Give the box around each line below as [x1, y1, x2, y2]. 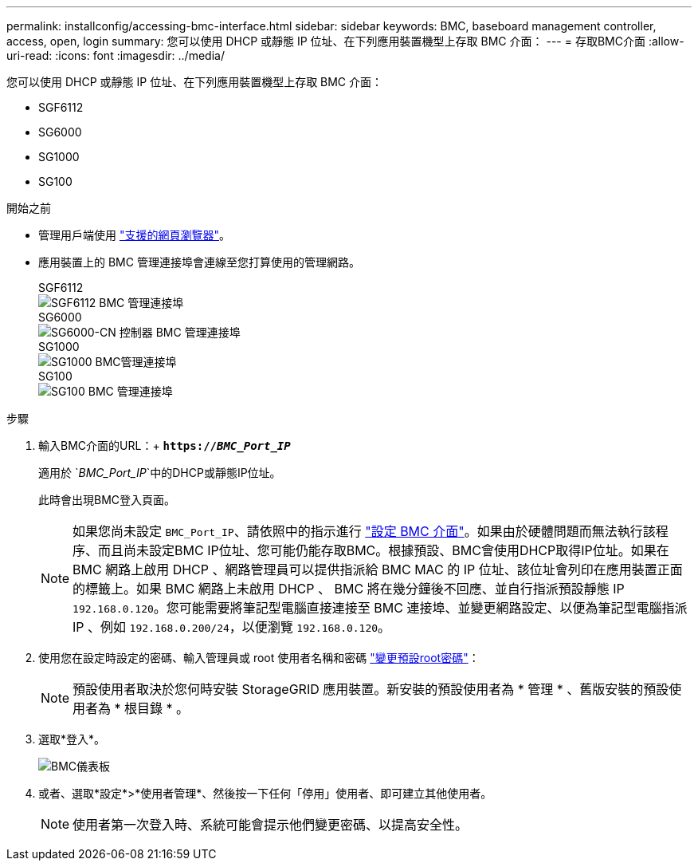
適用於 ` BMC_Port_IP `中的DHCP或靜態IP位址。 [38, 466, 281, 479]
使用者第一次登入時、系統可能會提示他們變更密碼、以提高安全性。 [73, 817, 469, 833]
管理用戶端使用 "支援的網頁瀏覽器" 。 [38, 228, 230, 242]
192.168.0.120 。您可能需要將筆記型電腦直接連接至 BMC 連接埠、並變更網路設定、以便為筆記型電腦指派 [73, 600, 688, 616]
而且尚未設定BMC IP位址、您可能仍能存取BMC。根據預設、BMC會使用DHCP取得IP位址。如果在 [98, 542, 669, 558]
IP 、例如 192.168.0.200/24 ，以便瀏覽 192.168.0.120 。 [73, 619, 391, 635]
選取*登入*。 [38, 732, 106, 746]
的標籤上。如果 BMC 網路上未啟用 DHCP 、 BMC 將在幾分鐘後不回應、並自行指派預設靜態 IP [73, 581, 625, 597]
